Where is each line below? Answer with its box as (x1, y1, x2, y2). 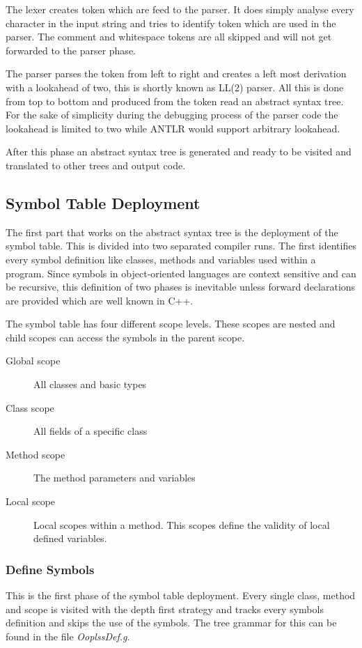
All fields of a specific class (33, 424, 148, 438)
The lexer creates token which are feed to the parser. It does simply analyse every (6, 2, 354, 16)
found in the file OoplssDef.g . (6, 628, 130, 643)
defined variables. (33, 531, 107, 546)
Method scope (6, 447, 65, 461)
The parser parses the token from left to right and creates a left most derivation (6, 66, 347, 81)
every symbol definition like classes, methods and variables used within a (6, 252, 316, 266)
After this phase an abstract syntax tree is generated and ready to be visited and (6, 144, 352, 159)
